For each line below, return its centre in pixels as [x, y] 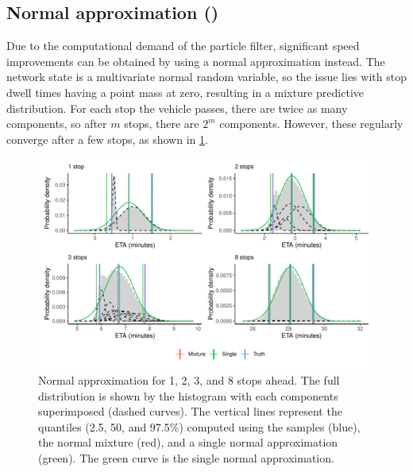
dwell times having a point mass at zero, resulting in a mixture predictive [185, 92]
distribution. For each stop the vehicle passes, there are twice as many [177, 108]
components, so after [57, 124]
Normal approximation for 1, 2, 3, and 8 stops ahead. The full [189, 379]
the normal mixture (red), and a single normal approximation [188, 442]
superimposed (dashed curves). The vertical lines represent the [190, 411]
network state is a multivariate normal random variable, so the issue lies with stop [206, 77]
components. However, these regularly [311, 124]
